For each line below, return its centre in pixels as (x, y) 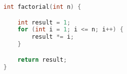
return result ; (42, 60)
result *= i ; (53, 37)
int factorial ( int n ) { (42, 7)
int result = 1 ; (44, 22)
